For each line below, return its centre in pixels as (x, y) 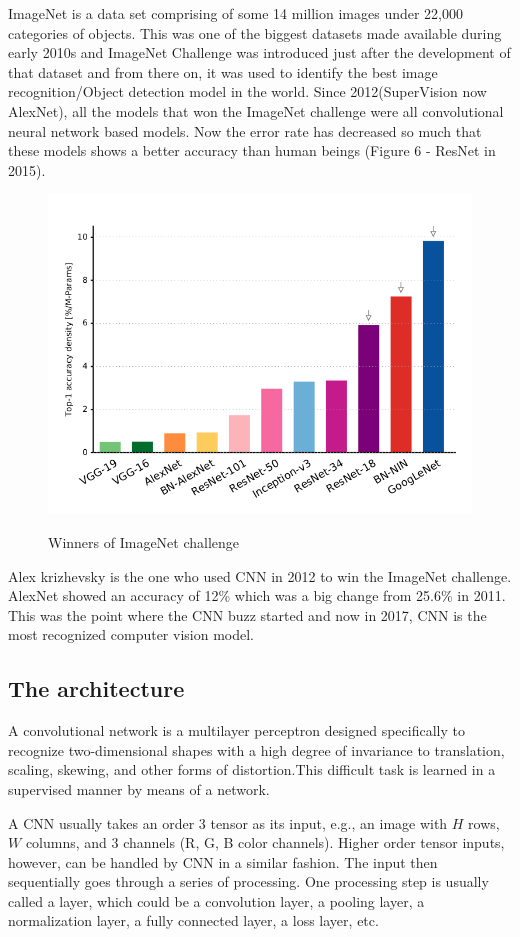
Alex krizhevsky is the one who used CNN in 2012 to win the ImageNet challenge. (260, 575)
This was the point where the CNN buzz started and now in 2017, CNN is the (247, 614)
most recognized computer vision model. (131, 634)
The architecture (96, 688)
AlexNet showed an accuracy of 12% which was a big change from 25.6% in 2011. (257, 595)
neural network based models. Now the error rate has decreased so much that (245, 130)
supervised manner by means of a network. (139, 788)
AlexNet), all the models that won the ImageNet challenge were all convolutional (256, 110)
